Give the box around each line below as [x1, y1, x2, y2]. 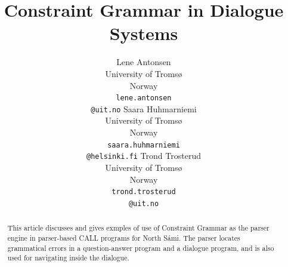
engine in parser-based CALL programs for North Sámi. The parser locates [7, 232, 240, 243]
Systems [109, 21, 178, 45]
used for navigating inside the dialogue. [7, 253, 129, 263]
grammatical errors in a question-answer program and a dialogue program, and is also [7, 243, 274, 253]
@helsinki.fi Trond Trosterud [86, 149, 201, 162]
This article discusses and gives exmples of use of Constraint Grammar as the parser [7, 223, 270, 233]
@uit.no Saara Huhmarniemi [91, 102, 197, 115]
